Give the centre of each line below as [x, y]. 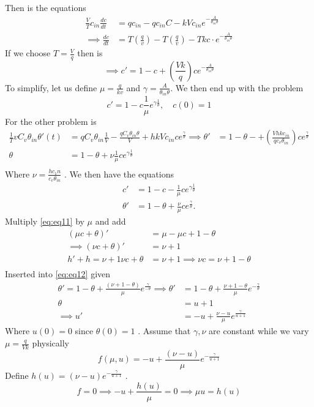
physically [50, 343]
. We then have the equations [119, 174]
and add [110, 221]
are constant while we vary [259, 331]
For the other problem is [51, 121]
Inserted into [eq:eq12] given [58, 273]
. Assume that [164, 331]
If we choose [28, 53]
